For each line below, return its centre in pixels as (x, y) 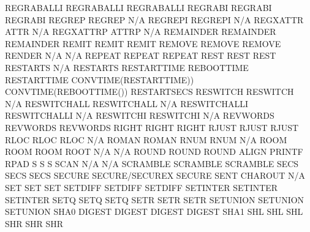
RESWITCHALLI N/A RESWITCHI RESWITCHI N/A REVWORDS (140, 115)
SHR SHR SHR (34, 223)
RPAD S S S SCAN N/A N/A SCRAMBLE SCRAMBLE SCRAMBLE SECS (152, 163)
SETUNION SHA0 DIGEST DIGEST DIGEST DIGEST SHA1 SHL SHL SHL (154, 211)
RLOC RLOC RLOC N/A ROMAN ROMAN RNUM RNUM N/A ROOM (146, 139)
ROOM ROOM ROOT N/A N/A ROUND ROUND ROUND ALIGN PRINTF (154, 152)
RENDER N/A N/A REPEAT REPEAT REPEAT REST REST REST (141, 55)
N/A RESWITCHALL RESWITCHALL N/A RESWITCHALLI (127, 103)
